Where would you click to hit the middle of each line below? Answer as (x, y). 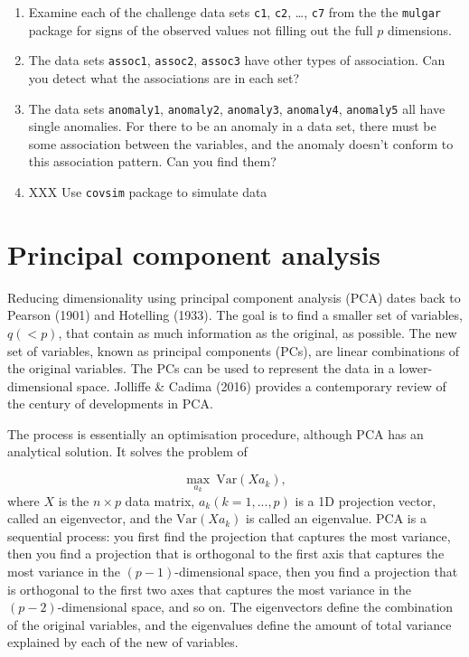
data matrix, (160, 500)
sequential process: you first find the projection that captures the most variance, (229, 535)
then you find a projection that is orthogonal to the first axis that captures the (226, 554)
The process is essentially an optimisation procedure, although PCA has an (216, 433)
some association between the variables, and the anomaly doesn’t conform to (241, 143)
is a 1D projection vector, (366, 500)
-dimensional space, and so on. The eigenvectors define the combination (255, 607)
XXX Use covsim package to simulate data (148, 191)
